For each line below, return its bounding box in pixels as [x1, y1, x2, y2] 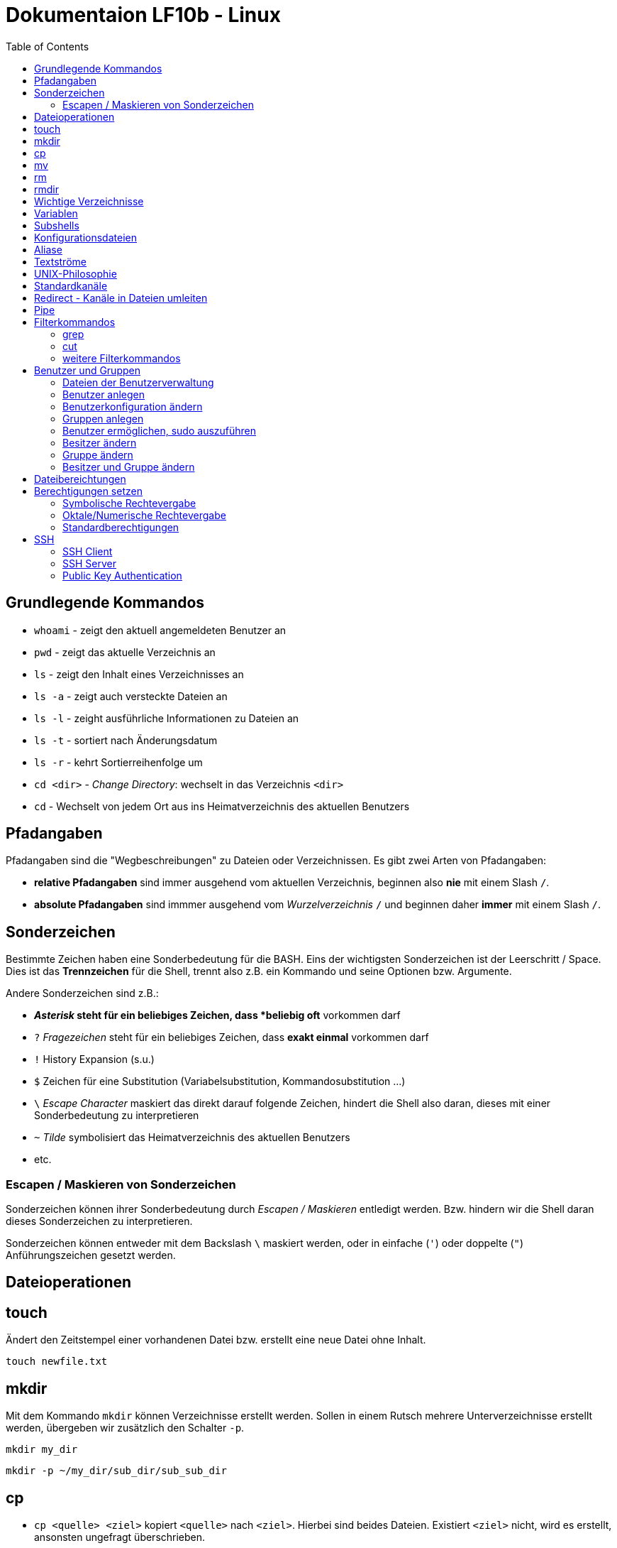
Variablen [34, 207, 78, 219]
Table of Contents [6, 40, 89, 53]
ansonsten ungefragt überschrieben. [34, 1530, 206, 1543]
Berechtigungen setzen [34, 484, 143, 497]
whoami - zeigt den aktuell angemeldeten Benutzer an [34, 623, 287, 636]
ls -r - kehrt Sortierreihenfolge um [34, 756, 203, 768]
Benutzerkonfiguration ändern [62, 400, 203, 413]
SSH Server [62, 557, 116, 569]
